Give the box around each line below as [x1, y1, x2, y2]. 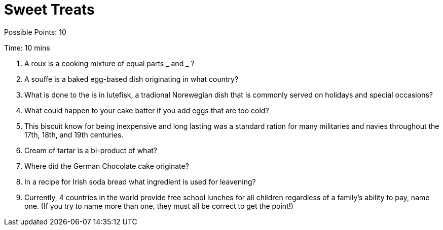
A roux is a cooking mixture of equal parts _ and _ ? [24, 59, 195, 68]
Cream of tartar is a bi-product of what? [24, 146, 157, 155]
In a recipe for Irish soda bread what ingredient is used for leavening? [24, 177, 256, 186]
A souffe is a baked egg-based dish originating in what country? [24, 74, 239, 83]
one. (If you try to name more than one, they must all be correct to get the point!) [24, 201, 293, 210]
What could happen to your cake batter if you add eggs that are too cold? [24, 106, 269, 115]
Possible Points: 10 [4, 27, 66, 36]
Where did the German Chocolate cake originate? [24, 161, 189, 170]
